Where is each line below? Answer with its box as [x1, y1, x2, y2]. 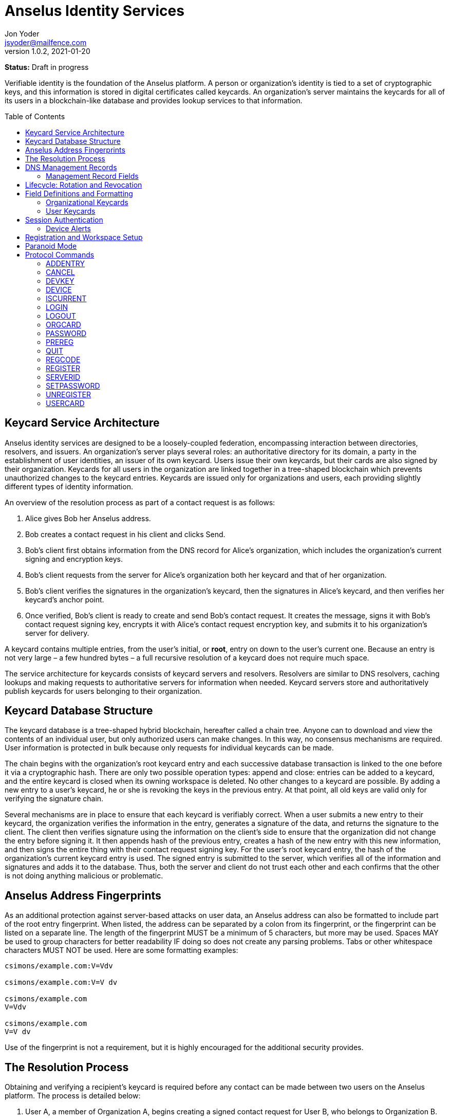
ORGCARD [46, 320, 81, 329]
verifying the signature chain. [5, 794, 104, 803]
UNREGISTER [46, 390, 91, 399]
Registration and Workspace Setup [25, 232, 143, 242]
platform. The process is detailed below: [5, 1091, 141, 1100]
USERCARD [46, 398, 85, 408]
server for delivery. [25, 628, 89, 637]
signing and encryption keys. [25, 554, 123, 563]
